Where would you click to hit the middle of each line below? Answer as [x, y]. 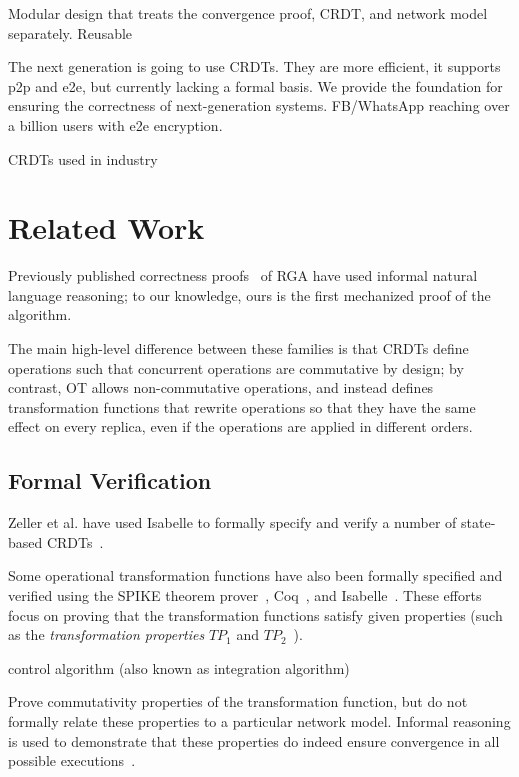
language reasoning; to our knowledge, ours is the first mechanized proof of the [249, 294]
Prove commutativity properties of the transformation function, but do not [238, 701]
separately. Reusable [70, 32]
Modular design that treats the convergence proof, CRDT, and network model [248, 13]
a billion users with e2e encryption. [115, 124]
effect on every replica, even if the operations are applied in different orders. [240, 426]
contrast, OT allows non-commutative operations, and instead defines [221, 387]
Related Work [106, 227]
